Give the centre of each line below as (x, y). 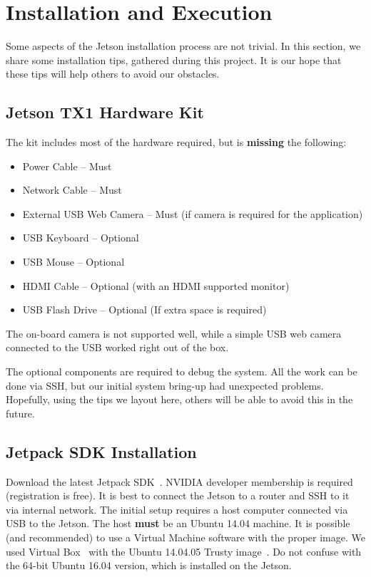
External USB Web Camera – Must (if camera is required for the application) (193, 213)
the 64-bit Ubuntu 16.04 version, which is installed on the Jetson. (149, 565)
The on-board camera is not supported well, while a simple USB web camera (174, 333)
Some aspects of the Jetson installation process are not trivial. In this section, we (183, 46)
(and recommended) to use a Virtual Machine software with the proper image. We (185, 537)
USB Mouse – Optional (73, 262)
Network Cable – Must (72, 190)
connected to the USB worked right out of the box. (117, 347)
